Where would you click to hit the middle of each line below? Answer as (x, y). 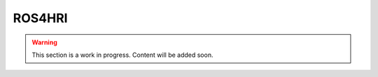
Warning (44, 42)
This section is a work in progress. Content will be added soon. (122, 55)
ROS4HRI (40, 18)
